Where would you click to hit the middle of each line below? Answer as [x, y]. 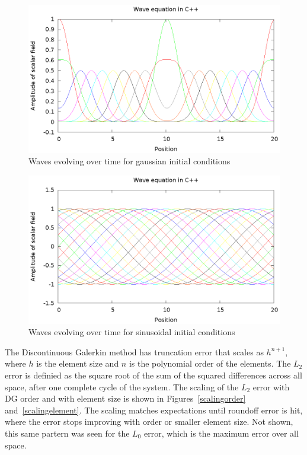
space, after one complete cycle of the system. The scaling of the [122, 386]
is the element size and [78, 363]
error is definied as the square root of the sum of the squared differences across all [153, 375]
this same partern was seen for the [67, 433]
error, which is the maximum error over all [221, 433]
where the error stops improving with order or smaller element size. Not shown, [149, 421]
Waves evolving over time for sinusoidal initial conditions [132, 332]
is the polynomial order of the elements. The [210, 363]
